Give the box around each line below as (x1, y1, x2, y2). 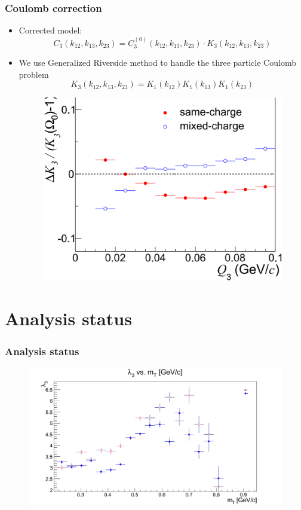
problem (19, 68, 49, 80)
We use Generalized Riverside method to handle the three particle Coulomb (19, 56, 296, 69)
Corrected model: (19, 24, 82, 36)
